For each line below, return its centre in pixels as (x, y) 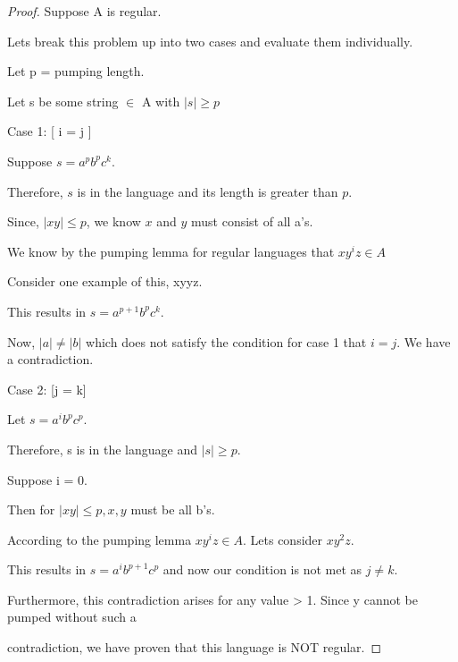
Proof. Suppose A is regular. (84, 11)
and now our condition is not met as (262, 569)
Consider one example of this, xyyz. (105, 281)
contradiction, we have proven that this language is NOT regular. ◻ (195, 647)
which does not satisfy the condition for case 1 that (226, 341)
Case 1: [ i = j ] (50, 131)
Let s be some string (63, 101)
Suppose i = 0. (47, 479)
